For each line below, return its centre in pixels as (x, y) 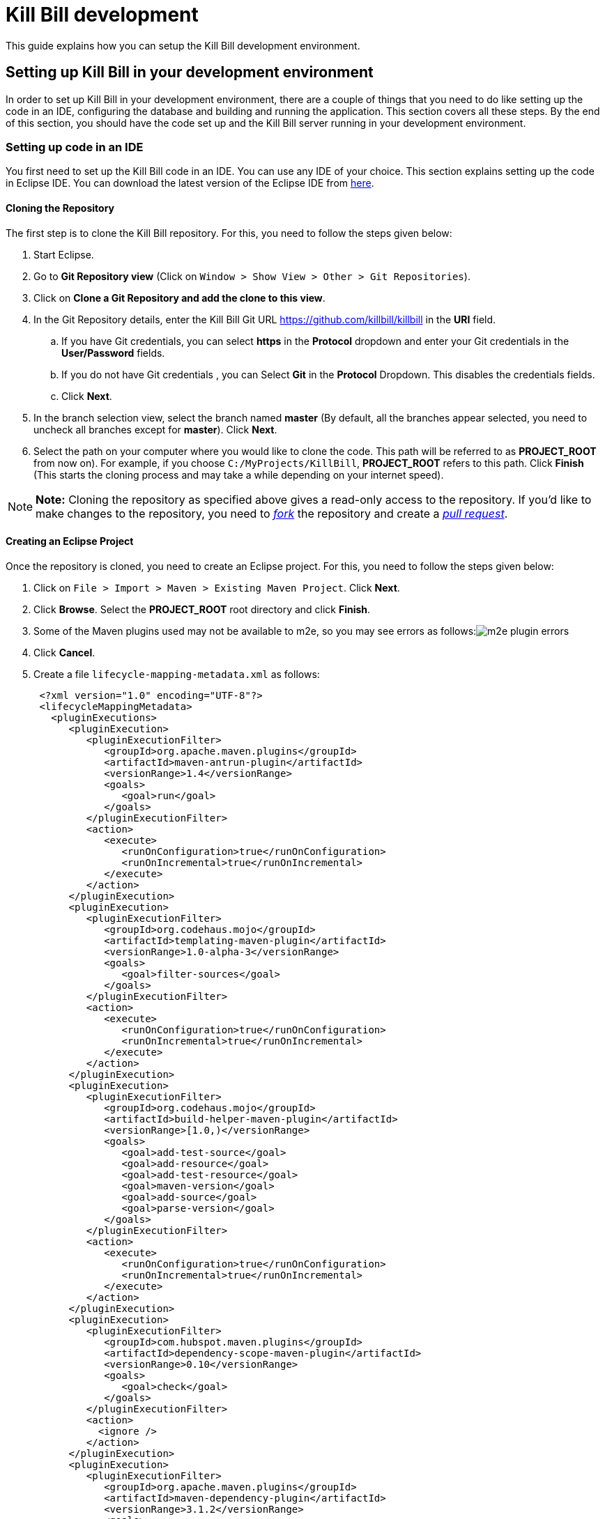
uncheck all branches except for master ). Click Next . (155, 429)
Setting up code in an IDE (75, 147)
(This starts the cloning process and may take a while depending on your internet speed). (239, 475)
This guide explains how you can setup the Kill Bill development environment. (183, 45)
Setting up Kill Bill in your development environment (190, 72)
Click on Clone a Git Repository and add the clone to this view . (179, 298)
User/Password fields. (113, 353)
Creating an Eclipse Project (70, 541)
